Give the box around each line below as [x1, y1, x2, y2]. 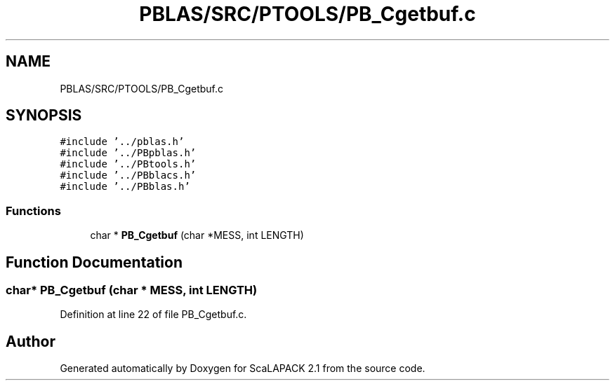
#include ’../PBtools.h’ [60, 158, 197, 170]
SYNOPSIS [6, 106, 82, 125]
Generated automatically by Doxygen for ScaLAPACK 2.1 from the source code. [60, 362, 425, 375]
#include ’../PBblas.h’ [60, 181, 190, 193]
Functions [6, 203, 61, 218]
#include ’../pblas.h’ [60, 136, 185, 148]
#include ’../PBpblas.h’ [60, 147, 197, 159]
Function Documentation [6, 253, 183, 271]
